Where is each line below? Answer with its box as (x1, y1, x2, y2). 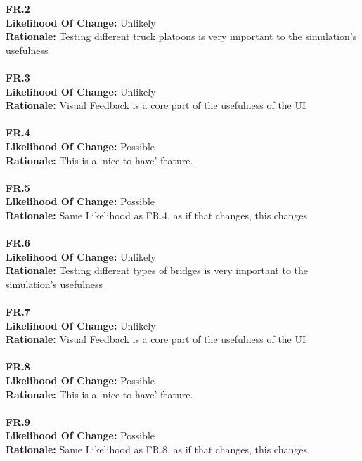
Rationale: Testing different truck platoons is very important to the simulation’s (6, 29, 357, 44)
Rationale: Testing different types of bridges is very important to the (6, 263, 308, 278)
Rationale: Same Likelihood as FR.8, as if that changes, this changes (6, 442, 307, 456)
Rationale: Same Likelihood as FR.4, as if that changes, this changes (6, 207, 307, 222)
